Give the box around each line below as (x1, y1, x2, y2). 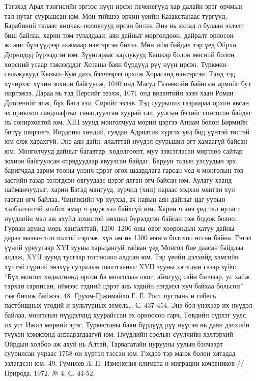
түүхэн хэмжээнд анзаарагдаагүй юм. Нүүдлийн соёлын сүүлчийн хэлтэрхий (4, 329, 233, 339)
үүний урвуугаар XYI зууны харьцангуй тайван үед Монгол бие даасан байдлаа (4, 242, 244, 252)
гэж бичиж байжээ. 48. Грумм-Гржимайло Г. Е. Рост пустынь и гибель (4, 290, 216, 300)
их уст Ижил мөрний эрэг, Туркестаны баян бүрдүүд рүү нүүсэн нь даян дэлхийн (4, 319, 250, 329)
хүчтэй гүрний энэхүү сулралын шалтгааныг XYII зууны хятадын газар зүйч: (4, 261, 237, 272)
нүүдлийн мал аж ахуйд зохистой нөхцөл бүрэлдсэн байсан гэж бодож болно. (4, 213, 237, 223)
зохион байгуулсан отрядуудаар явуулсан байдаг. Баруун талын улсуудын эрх (4, 155, 236, 165)
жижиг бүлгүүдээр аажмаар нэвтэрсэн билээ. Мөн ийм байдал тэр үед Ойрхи (4, 39, 236, 50)
